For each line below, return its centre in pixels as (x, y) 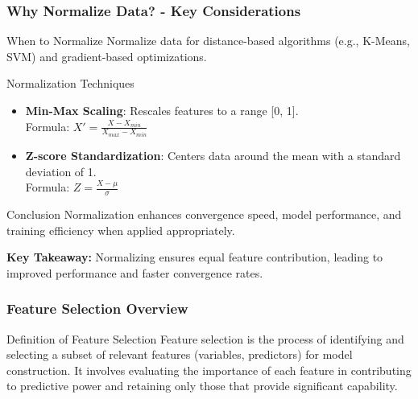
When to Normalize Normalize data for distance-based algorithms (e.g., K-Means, (208, 41)
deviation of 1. (61, 171)
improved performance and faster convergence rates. (135, 272)
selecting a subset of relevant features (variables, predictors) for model (180, 354)
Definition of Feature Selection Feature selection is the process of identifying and (205, 338)
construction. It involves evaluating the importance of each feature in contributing (209, 370)
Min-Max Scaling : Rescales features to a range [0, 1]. (162, 110)
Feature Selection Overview (97, 309)
